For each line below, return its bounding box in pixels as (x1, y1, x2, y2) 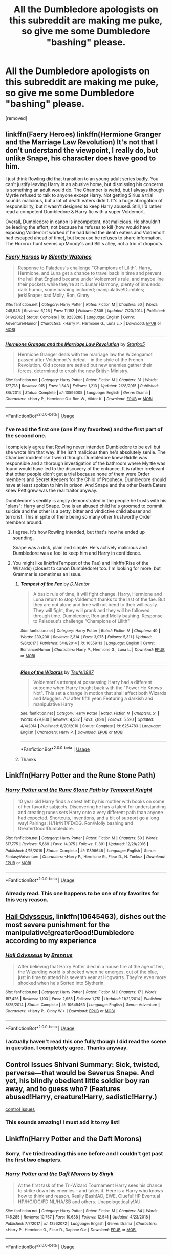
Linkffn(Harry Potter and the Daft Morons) (5, 1135, 142, 1143)
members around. (5, 519, 43, 525)
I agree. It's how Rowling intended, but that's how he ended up (12, 529, 145, 536)
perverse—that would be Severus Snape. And (5, 1068, 155, 1077)
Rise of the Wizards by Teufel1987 (20, 669, 94, 675)
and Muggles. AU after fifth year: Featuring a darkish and (33, 695, 154, 702)
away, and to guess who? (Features (5, 1084, 121, 1093)
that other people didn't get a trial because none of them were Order (5, 471, 150, 477)
